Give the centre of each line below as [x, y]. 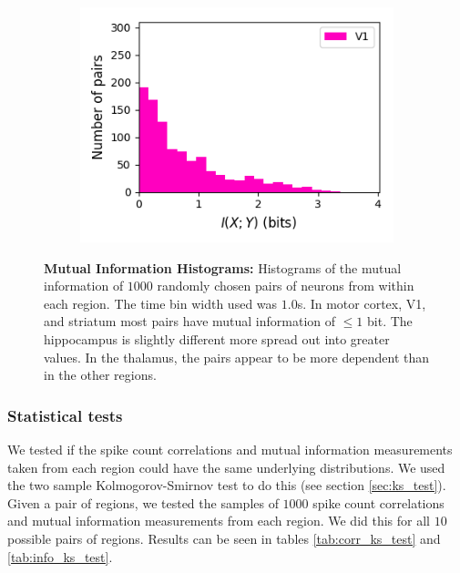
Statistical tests [65, 415]
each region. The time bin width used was [161, 303]
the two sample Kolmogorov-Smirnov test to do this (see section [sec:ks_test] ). [227, 485]
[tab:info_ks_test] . [60, 556]
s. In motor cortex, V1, [362, 303]
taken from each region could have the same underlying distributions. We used [226, 467]
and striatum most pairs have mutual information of [190, 321]
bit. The [390, 321]
